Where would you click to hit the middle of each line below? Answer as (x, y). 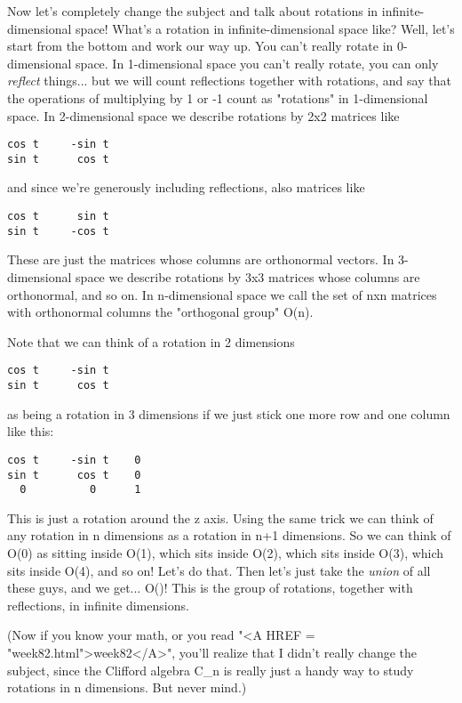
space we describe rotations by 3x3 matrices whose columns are (248, 276)
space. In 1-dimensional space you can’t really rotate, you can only (257, 63)
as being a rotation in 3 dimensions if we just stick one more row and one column (229, 413)
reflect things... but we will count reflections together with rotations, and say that (229, 81)
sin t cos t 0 (74, 475)
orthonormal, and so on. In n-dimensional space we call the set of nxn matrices (222, 294)
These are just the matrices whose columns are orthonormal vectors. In (201, 259)
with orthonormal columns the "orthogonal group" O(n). (160, 312)
